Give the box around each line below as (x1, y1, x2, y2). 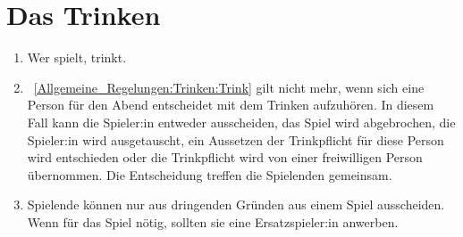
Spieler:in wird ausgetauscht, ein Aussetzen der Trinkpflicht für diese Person (27, 130, 444, 149)
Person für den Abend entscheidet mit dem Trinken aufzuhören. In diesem (27, 95, 434, 114)
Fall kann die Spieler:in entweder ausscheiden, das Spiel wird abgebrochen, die (27, 112, 456, 131)
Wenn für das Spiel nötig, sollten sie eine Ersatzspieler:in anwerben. (27, 212, 399, 231)
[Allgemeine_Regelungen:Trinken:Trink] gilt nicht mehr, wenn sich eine (33, 78, 425, 96)
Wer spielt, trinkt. (27, 48, 127, 67)
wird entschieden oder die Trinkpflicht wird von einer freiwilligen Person (27, 148, 423, 167)
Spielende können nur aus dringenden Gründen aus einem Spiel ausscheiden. (27, 195, 445, 214)
